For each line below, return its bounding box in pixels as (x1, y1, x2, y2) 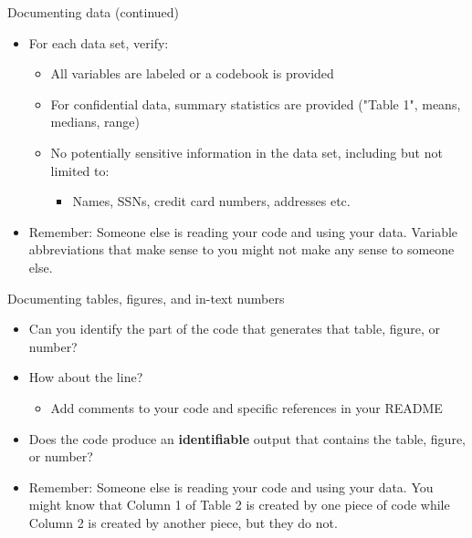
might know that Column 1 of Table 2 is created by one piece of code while (28, 495, 450, 514)
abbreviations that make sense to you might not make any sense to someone (28, 240, 455, 259)
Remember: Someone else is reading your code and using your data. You (28, 477, 434, 496)
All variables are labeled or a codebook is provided (50, 64, 334, 83)
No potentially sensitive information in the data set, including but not (50, 142, 443, 161)
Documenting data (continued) (7, 3, 180, 21)
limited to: (50, 160, 110, 180)
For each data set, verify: (28, 33, 169, 52)
